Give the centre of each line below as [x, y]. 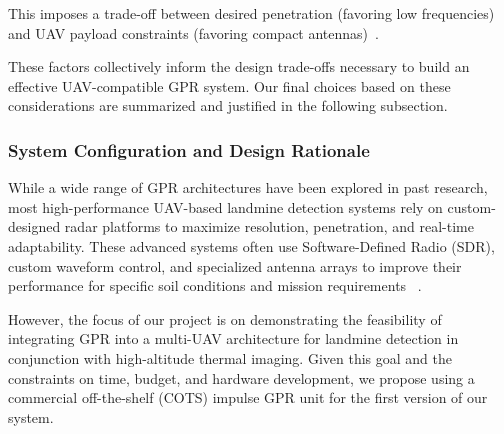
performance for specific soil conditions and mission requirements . [215, 285]
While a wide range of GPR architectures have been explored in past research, [248, 187]
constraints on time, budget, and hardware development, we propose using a [241, 377]
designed [34, 226]
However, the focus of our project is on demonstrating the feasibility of [225, 318]
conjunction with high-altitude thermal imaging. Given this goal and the [230, 357]
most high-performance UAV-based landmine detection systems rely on [225, 206]
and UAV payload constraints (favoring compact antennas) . [193, 32]
